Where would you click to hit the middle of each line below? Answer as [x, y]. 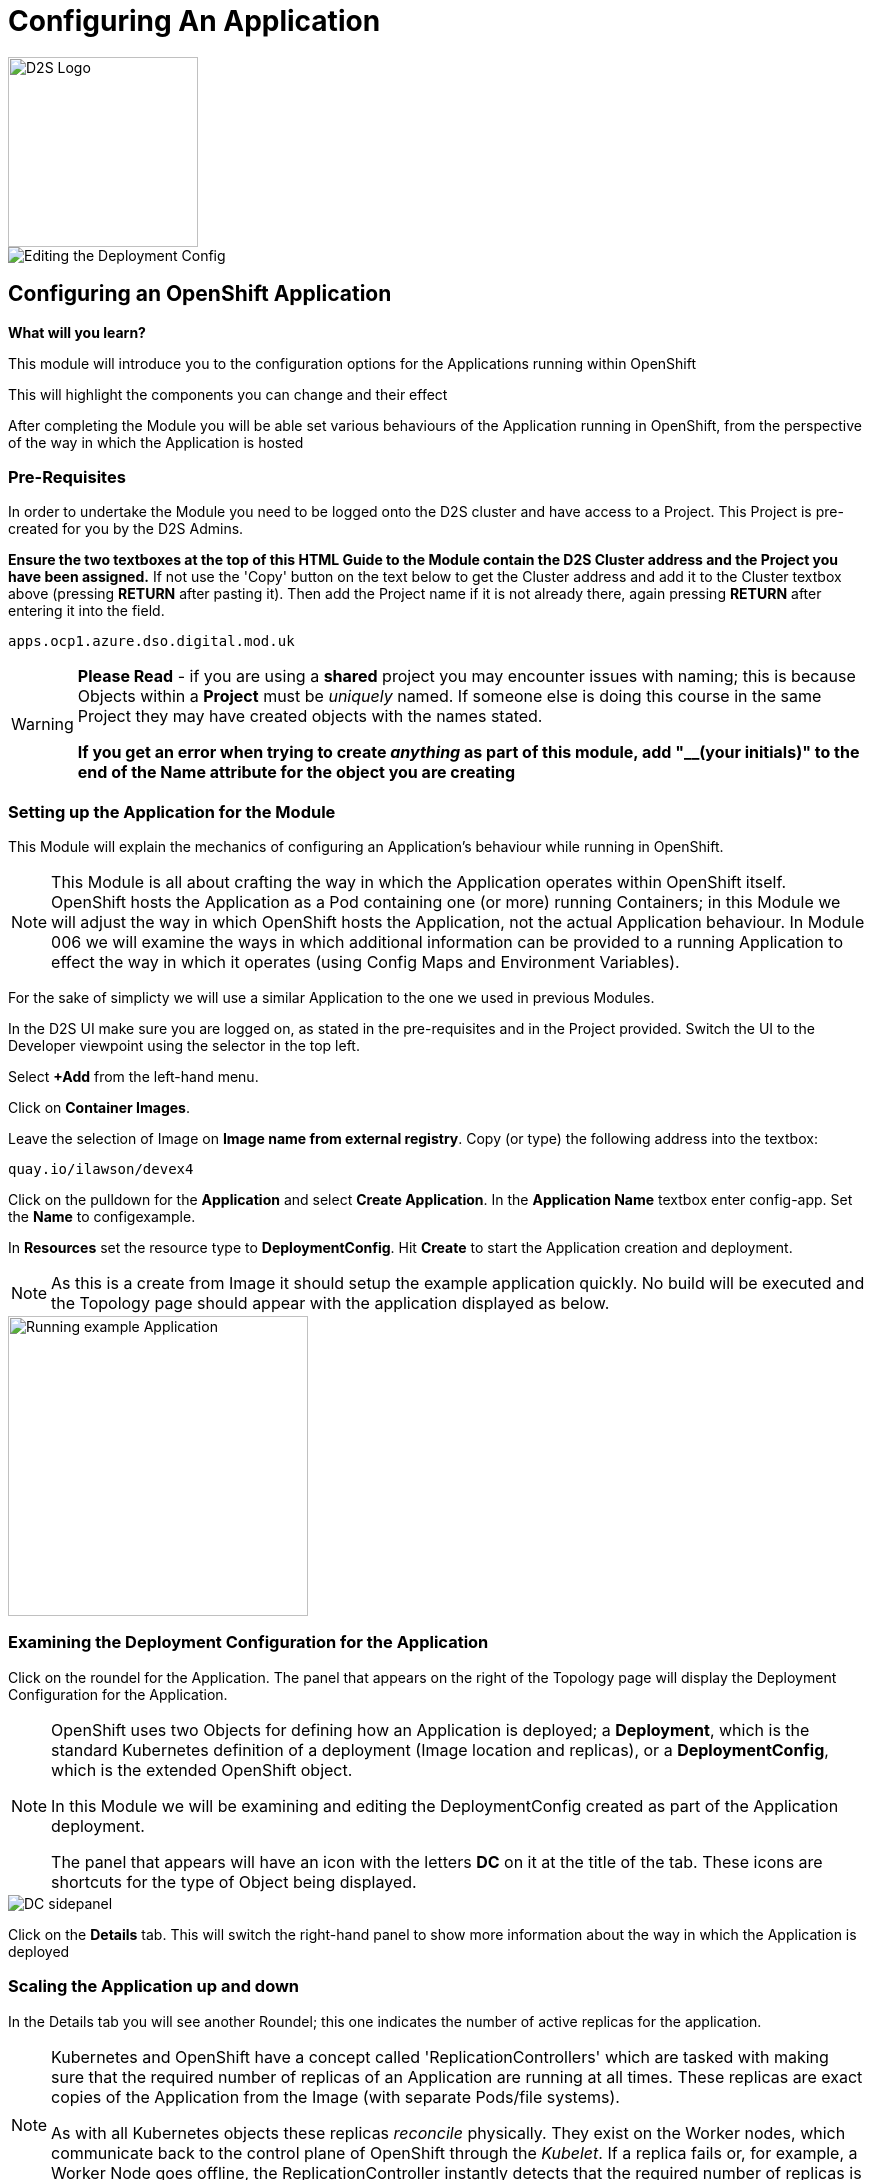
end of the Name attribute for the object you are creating [296, 772]
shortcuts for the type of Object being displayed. [234, 1881]
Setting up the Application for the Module [172, 811]
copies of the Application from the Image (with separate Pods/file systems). [335, 2096]
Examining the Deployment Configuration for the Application [248, 1642]
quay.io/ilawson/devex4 [101, 1169]
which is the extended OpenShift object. [202, 1769]
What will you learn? [77, 332]
